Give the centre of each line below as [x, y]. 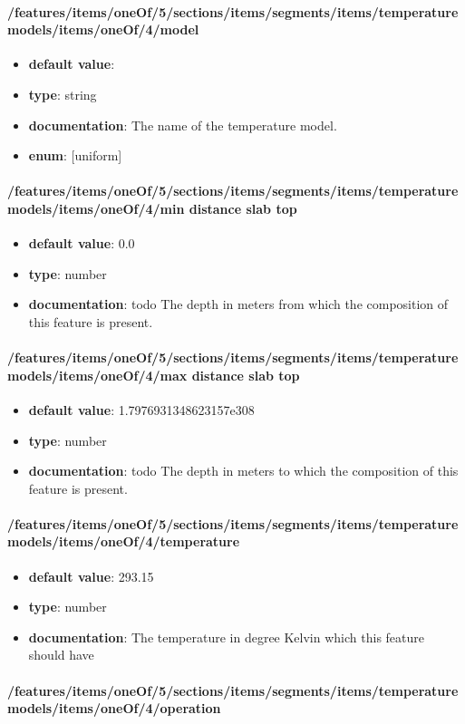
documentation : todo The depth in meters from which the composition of [238, 304]
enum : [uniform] [75, 155]
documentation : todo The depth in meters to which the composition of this [243, 471]
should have [61, 655]
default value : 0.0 [82, 243]
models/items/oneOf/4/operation [114, 708]
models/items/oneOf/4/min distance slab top [152, 208]
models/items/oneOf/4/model [103, 29]
